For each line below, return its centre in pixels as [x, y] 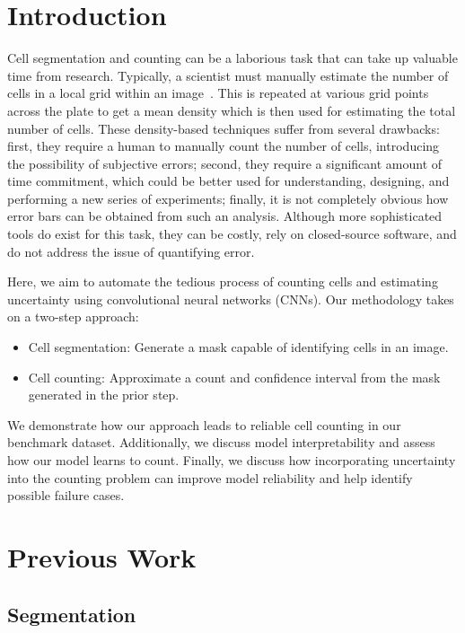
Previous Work [102, 556]
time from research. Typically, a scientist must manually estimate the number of [228, 75]
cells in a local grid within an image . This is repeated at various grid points [218, 93]
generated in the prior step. [104, 395]
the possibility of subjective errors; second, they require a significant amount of [225, 163]
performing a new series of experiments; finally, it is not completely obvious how [228, 198]
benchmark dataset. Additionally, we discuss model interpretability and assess [221, 442]
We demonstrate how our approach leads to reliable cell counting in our [204, 424]
